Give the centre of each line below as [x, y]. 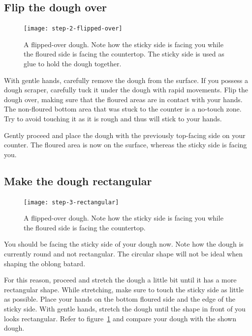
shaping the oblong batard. [45, 263]
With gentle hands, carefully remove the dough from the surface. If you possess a [126, 80]
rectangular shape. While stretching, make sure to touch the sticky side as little [124, 289]
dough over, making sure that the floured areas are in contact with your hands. [123, 99]
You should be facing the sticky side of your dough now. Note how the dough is [124, 244]
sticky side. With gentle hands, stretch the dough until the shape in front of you [125, 308]
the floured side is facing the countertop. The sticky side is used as [124, 54]
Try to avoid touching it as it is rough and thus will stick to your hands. [113, 119]
